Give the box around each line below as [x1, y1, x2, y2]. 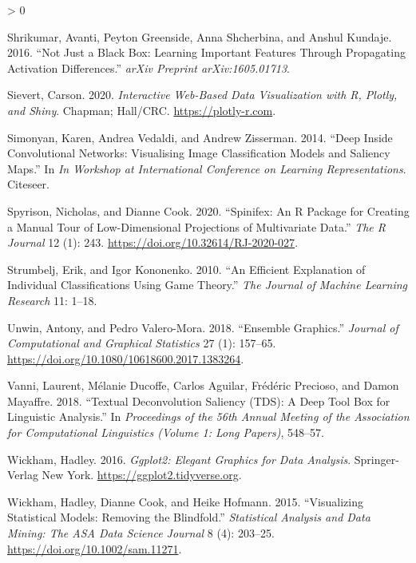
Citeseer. [7, 176, 50, 192]
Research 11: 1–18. [7, 291, 97, 308]
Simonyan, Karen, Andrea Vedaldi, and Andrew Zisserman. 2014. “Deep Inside [7, 129, 393, 145]
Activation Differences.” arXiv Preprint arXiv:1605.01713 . [7, 59, 291, 76]
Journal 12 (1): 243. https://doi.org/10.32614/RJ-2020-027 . [7, 234, 299, 251]
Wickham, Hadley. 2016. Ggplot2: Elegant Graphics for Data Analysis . [7, 450, 351, 467]
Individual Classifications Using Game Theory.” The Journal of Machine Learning [7, 276, 407, 293]
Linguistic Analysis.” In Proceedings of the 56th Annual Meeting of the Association [7, 408, 410, 425]
